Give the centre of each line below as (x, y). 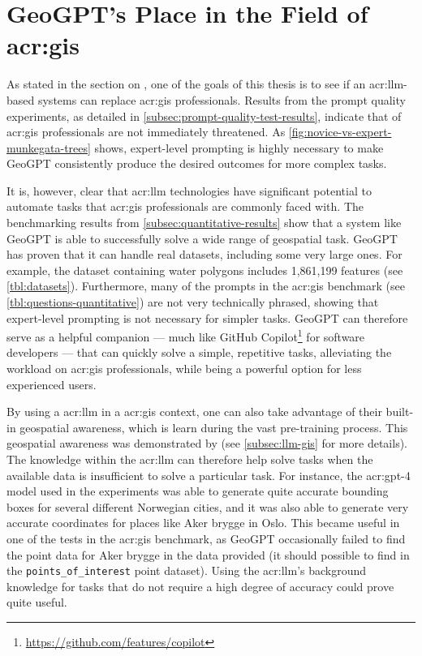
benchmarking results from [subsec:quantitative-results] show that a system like (204, 223)
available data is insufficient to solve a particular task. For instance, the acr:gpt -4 (209, 475)
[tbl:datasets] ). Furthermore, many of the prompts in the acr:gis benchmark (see (206, 286)
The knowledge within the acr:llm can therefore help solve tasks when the (190, 459)
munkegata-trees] (49, 147)
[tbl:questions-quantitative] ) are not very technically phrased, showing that (193, 302)
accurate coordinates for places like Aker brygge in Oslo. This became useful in (203, 523)
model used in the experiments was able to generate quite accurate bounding (198, 491)
